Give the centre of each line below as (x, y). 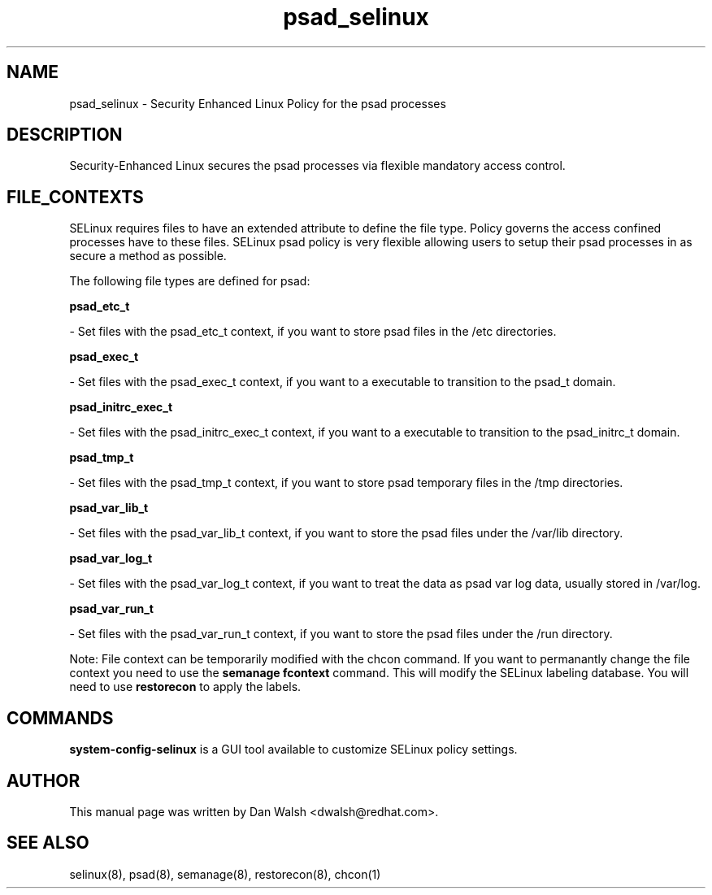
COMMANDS (60, 718)
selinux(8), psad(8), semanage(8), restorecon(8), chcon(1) (225, 874)
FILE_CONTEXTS (75, 197)
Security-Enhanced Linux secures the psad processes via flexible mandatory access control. (317, 166)
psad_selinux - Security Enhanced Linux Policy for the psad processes (258, 103)
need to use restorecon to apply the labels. (185, 687)
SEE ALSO (48, 843)
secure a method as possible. (148, 256)
